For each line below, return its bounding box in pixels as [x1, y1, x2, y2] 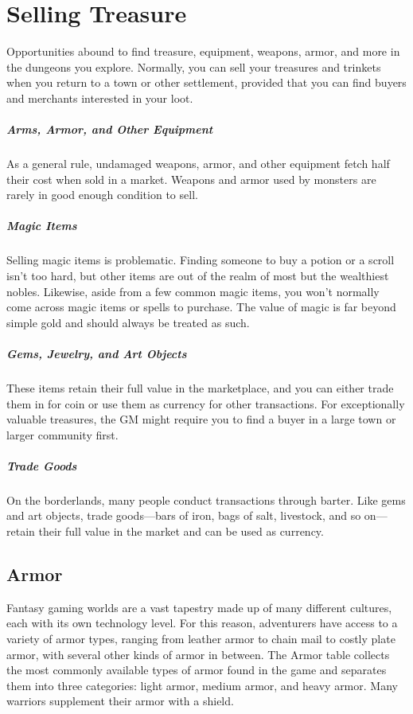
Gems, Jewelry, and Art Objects [6, 345, 187, 361]
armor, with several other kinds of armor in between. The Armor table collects [6, 646, 390, 662]
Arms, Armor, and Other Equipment [6, 121, 213, 138]
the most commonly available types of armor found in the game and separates [6, 661, 387, 678]
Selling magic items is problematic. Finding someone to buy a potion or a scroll [6, 252, 395, 268]
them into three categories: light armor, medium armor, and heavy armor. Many [6, 677, 398, 693]
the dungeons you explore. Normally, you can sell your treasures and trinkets [6, 58, 381, 75]
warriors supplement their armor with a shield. [6, 693, 234, 709]
